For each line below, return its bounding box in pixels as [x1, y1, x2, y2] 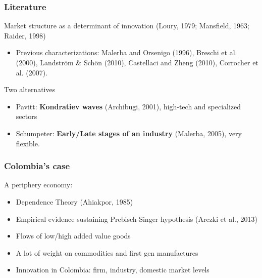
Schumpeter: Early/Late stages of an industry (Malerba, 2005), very [16, 128, 242, 138]
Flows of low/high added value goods [16, 230, 131, 241]
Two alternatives [4, 84, 56, 95]
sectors [16, 111, 37, 122]
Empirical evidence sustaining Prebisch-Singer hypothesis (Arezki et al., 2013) [16, 213, 257, 224]
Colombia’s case [4, 160, 70, 172]
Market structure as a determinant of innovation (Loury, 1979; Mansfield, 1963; [4, 20, 249, 31]
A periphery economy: [4, 179, 73, 190]
